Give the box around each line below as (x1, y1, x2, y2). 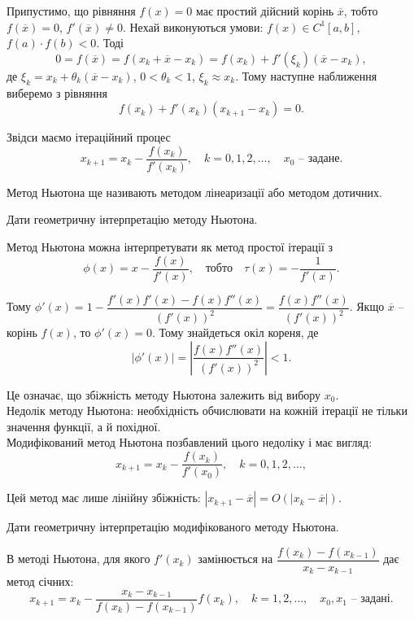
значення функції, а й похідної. (7, 417, 161, 434)
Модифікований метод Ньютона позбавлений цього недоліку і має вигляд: (7, 434, 373, 451)
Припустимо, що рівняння (7, 2, 136, 19)
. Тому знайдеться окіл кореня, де (151, 324, 319, 341)
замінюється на (198, 550, 273, 567)
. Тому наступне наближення (235, 67, 377, 84)
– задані (351, 593, 390, 605)
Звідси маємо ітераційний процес (7, 129, 171, 146)
